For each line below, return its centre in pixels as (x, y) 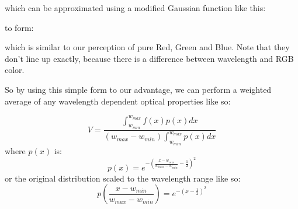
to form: (19, 27)
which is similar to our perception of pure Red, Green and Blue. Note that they (147, 47)
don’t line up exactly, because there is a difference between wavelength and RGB (149, 58)
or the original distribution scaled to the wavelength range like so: (123, 178)
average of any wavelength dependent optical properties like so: (118, 101)
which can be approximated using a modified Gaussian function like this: (135, 8)
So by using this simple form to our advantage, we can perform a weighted (138, 89)
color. (15, 70)
